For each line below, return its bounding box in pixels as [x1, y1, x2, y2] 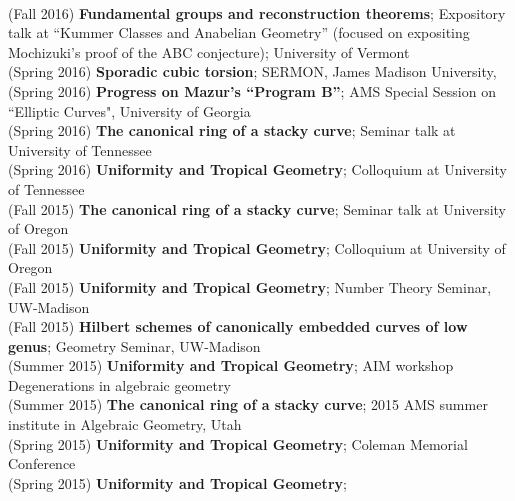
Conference [8, 453, 76, 474]
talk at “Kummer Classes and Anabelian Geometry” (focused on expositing [8, 22, 470, 43]
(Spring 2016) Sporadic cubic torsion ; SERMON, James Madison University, [8, 61, 497, 82]
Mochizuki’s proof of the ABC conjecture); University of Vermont [8, 41, 410, 62]
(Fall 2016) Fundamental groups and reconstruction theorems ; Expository [8, 2, 506, 23]
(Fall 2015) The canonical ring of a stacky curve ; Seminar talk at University [8, 198, 506, 219]
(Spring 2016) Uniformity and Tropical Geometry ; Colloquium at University [8, 159, 507, 180]
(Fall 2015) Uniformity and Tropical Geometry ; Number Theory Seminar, [8, 276, 492, 297]
